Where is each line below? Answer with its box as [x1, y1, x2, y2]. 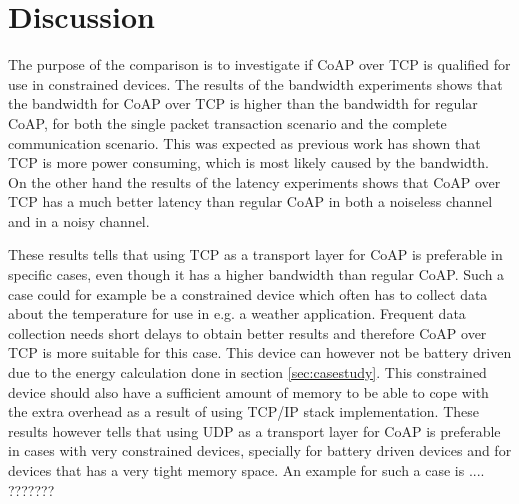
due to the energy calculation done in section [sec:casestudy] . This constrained [8, 362, 487, 383]
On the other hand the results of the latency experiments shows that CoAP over [8, 171, 501, 192]
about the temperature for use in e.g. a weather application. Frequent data [8, 303, 466, 324]
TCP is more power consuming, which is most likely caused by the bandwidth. [8, 152, 489, 173]
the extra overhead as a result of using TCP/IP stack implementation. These [8, 401, 480, 422]
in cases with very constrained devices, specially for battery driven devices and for [8, 440, 512, 461]
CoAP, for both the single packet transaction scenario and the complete [8, 112, 447, 133]
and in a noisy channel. [8, 210, 150, 231]
